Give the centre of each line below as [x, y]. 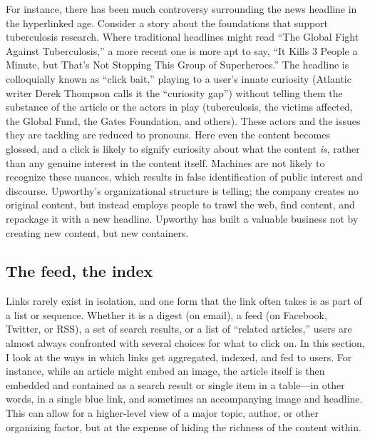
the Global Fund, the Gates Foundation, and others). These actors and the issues [183, 120]
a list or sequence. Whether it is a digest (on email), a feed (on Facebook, [166, 314]
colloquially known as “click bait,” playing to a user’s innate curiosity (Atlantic [179, 78]
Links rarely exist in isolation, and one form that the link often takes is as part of [184, 301]
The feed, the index [79, 271]
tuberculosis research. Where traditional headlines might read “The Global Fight [183, 37]
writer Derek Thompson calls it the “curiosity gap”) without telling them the [174, 92]
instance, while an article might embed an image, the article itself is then [165, 371]
